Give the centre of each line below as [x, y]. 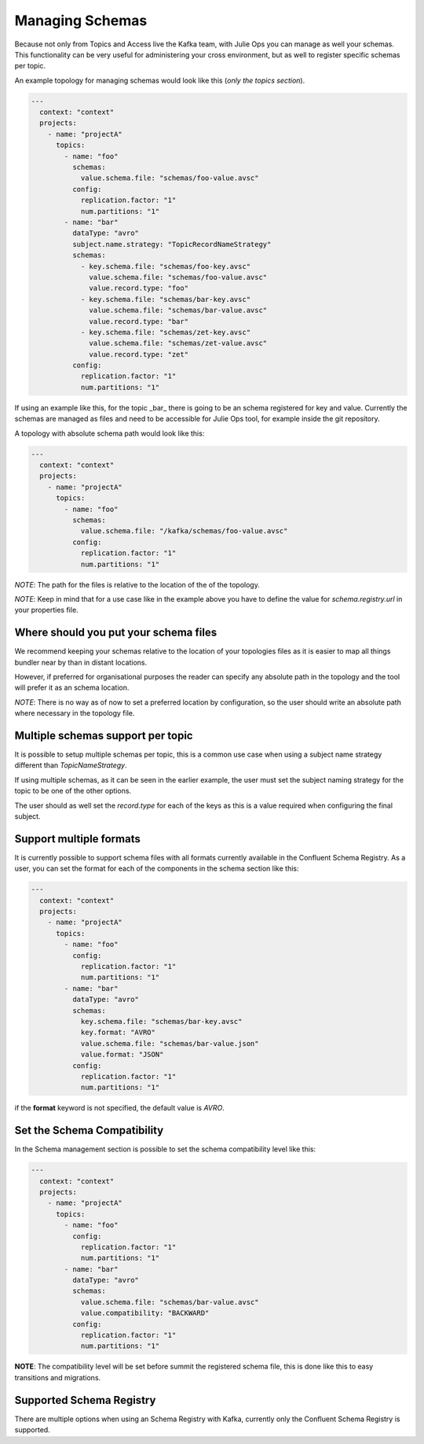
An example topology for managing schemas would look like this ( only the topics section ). [160, 80]
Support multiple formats [77, 839]
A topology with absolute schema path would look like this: [110, 433]
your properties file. [46, 610]
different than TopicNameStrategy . [71, 765]
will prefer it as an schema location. [72, 687]
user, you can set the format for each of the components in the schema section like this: [157, 868]
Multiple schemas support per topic [104, 735]
